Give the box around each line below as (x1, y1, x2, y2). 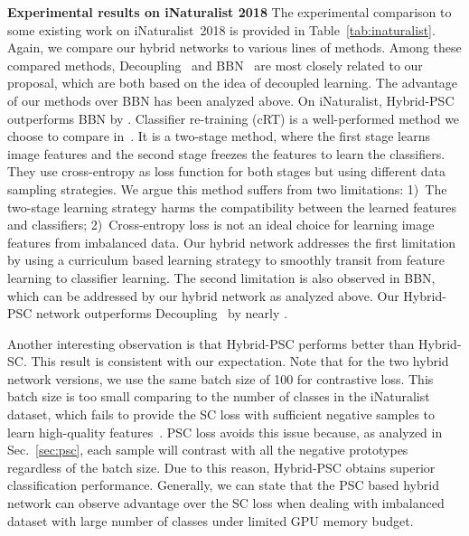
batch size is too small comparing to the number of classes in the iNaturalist (7, 387, 430, 406)
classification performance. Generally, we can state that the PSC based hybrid (7, 475, 439, 494)
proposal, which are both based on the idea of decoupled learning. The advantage (7, 73, 458, 92)
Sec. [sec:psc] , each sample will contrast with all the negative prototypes (7, 440, 408, 459)
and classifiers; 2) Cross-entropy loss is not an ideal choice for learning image (7, 215, 435, 234)
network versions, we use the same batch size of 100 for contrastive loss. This (7, 369, 434, 388)
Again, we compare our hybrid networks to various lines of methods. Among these (7, 38, 462, 57)
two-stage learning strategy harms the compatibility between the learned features (7, 197, 457, 216)
